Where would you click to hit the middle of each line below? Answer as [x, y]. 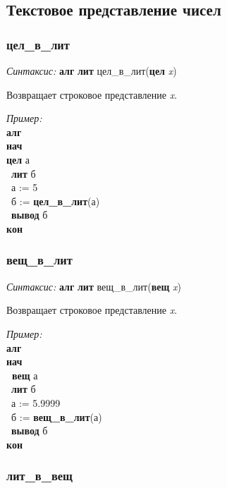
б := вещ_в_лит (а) [56, 416]
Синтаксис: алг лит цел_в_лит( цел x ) [92, 71]
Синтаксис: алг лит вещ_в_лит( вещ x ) [94, 286]
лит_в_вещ [39, 476]
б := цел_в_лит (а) [55, 201]
